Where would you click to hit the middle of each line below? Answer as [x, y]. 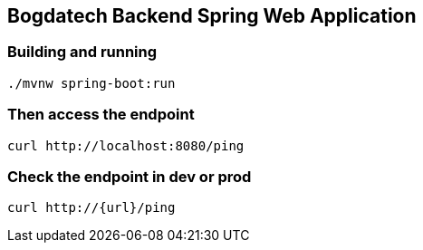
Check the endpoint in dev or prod [130, 176]
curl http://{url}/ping [91, 208]
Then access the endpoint [101, 115]
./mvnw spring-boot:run [91, 83]
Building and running [82, 52]
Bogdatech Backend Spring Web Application [212, 16]
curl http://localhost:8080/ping [126, 145]
